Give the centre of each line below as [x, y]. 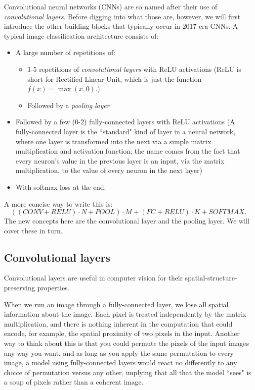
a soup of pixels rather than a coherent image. [74, 382]
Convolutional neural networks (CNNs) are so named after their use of [111, 6]
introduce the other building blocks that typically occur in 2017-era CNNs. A [121, 26]
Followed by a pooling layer [68, 105]
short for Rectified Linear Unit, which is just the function [114, 79]
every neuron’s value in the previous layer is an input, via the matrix [120, 160]
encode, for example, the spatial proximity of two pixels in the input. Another [122, 333]
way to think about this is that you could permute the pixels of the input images [127, 343]
